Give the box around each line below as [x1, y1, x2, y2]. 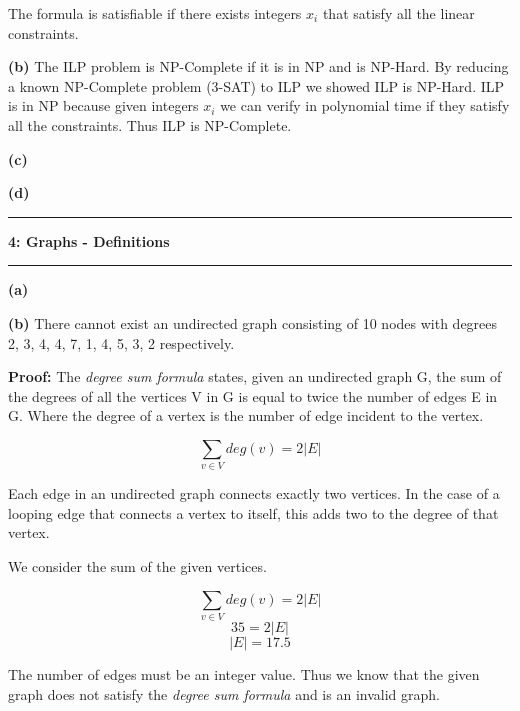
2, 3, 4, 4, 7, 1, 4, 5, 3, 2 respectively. [8, 332, 235, 353]
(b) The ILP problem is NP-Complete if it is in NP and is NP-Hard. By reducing [8, 56, 509, 77]
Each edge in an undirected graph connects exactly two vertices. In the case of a [8, 483, 500, 504]
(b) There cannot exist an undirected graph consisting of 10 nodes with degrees [8, 312, 498, 333]
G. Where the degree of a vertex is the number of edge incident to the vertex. [8, 405, 484, 426]
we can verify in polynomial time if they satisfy [220, 95, 510, 116]
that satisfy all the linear [322, 3, 475, 23]
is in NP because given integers [8, 95, 199, 116]
